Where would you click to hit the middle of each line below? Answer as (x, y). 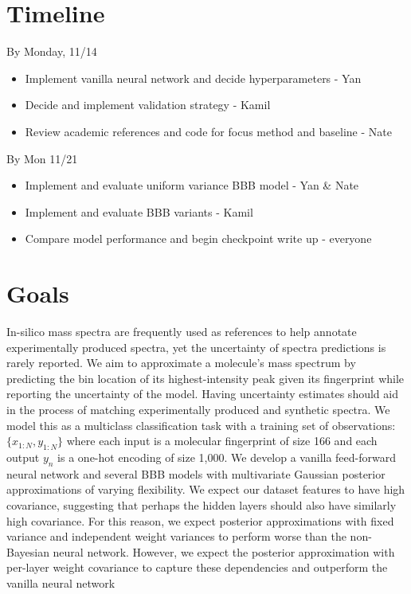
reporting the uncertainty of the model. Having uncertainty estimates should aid (202, 394)
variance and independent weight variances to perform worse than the (176, 536)
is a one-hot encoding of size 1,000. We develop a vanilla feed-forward (227, 457)
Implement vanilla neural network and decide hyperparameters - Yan (193, 78)
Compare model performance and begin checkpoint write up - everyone (198, 238)
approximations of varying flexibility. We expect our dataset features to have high (206, 489)
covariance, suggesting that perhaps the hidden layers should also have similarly (202, 504)
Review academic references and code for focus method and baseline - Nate (208, 131)
